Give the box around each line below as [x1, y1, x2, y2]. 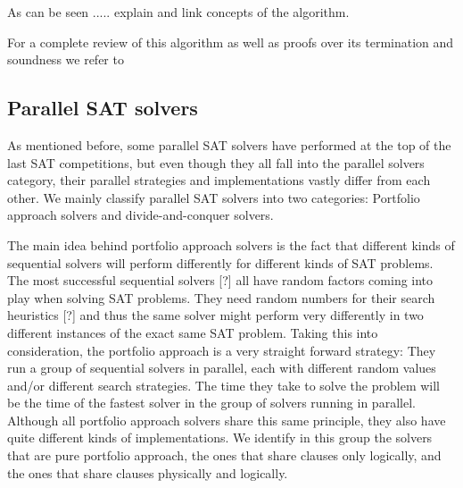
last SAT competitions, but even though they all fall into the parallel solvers [7, 153, 425, 172]
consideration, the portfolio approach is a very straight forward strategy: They [7, 341, 436, 359]
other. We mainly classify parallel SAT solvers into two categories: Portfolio [7, 188, 420, 206]
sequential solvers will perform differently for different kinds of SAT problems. [7, 253, 434, 272]
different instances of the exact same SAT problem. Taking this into [7, 323, 378, 341]
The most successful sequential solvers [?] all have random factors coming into [7, 271, 434, 290]
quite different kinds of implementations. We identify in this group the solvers [7, 428, 433, 447]
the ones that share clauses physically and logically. [7, 463, 288, 482]
